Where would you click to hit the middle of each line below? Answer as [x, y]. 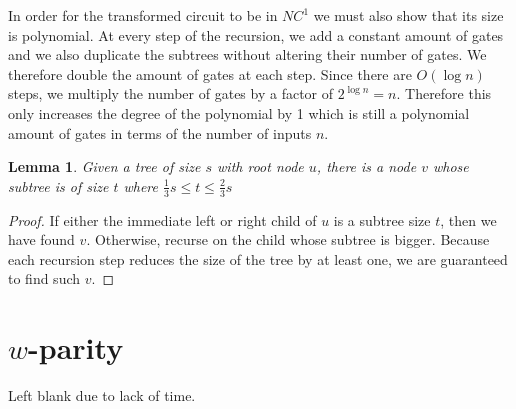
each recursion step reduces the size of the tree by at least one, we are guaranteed [258, 258]
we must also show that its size [408, 15]
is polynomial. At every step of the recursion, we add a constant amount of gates [256, 34]
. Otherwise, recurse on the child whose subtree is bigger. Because [288, 239]
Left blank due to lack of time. [102, 395]
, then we [468, 219]
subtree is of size [58, 185]
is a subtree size [382, 219]
